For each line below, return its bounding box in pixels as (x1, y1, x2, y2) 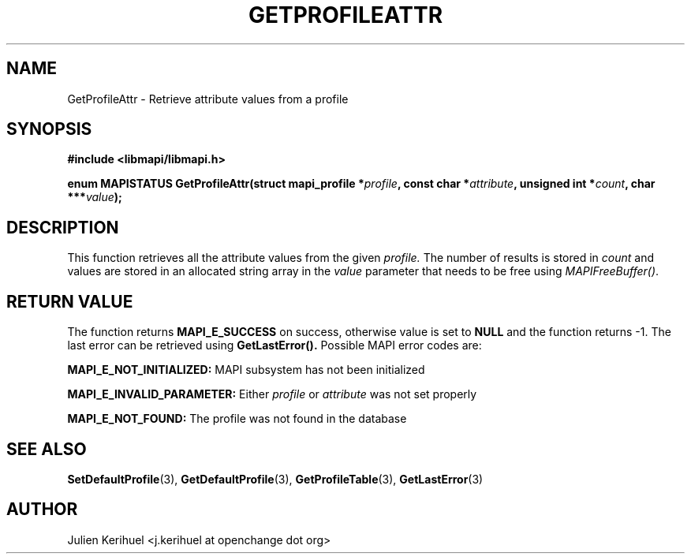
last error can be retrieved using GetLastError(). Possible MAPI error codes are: (67, 338, 482, 353)
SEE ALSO (6, 439, 87, 459)
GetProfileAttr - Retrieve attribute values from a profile (67, 91, 349, 106)
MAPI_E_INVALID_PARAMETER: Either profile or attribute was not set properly (67, 387, 477, 401)
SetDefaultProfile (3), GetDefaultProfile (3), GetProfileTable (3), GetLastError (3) (67, 472, 484, 486)
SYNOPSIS (6, 119, 92, 140)
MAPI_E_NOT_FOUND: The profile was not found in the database (67, 412, 407, 426)
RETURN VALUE (6, 291, 133, 312)
